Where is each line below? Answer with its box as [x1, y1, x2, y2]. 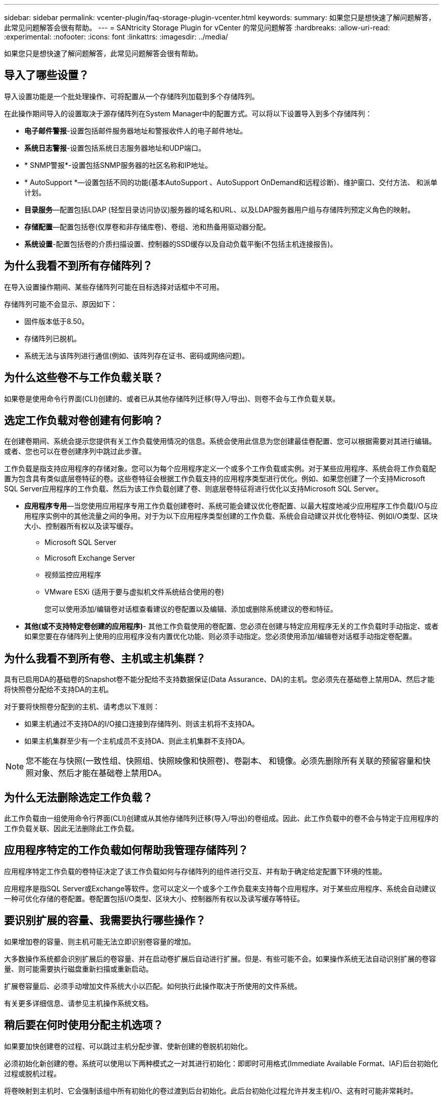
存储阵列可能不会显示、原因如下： [4, 299, 117, 308]
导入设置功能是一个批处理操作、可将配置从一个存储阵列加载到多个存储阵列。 [4, 91, 259, 101]
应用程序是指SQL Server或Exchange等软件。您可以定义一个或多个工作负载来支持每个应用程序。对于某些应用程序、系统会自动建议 [4, 884, 436, 893]
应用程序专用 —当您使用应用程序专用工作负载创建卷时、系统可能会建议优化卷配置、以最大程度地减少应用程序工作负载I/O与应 [24, 501, 438, 511]
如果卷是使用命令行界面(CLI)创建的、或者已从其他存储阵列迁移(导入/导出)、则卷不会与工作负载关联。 [4, 394, 340, 403]
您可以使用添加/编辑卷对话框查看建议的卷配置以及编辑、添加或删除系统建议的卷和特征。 [45, 605, 338, 614]
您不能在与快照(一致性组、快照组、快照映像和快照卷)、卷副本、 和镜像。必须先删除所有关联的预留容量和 [26, 756, 423, 766]
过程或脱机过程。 [4, 1069, 61, 1078]
